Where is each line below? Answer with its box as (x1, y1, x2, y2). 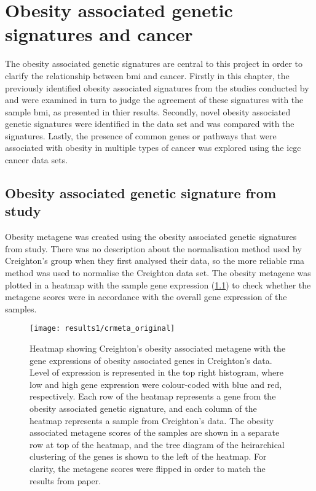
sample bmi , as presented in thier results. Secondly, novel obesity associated (5, 105, 291, 118)
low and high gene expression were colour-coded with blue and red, (30, 377, 282, 390)
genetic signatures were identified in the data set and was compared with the (5, 117, 294, 130)
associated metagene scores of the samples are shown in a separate (30, 426, 280, 439)
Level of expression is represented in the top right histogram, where (30, 366, 284, 379)
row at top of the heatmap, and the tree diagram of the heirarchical (30, 438, 285, 450)
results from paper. (30, 474, 101, 487)
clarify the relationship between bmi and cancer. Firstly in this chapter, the (5, 69, 290, 82)
